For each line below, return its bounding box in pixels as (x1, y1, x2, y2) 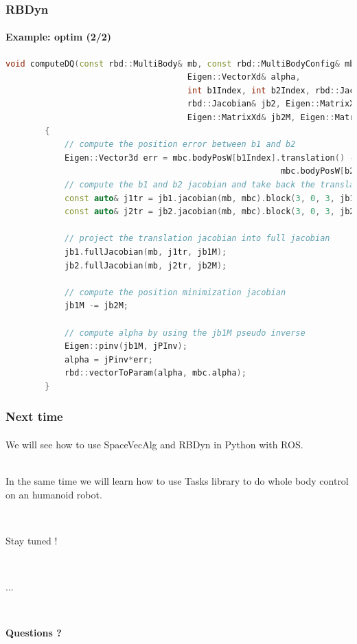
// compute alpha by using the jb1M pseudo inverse (64, 327, 306, 338)
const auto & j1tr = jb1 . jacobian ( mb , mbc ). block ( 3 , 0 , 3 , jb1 (64, 193, 355, 203)
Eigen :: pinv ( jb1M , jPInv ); (64, 341, 187, 352)
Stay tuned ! (5, 533, 58, 547)
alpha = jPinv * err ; (64, 354, 153, 365)
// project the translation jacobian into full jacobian (64, 233, 330, 244)
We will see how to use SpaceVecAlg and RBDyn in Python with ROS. (5, 437, 303, 451)
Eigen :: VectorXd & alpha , (187, 72, 301, 82)
